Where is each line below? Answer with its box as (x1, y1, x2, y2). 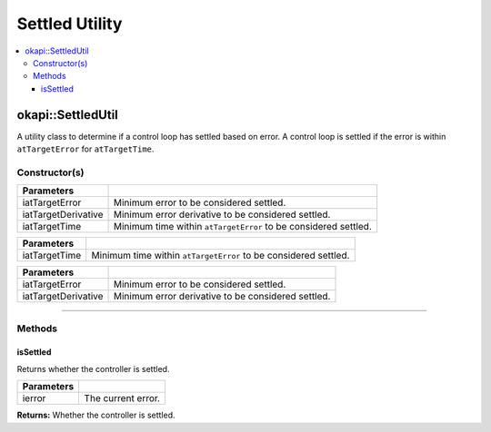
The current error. (84, 392, 161, 405)
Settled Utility (16, 14, 123, 34)
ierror (22, 392, 46, 405)
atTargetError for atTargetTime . (16, 143, 155, 154)
